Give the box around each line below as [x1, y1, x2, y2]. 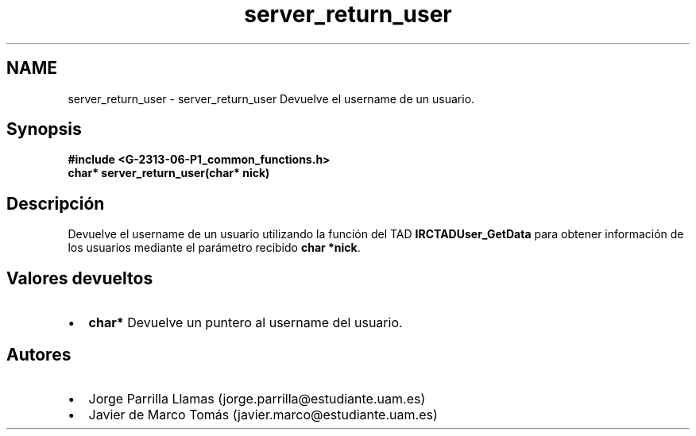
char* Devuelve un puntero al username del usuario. [88, 314, 403, 331]
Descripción [6, 193, 105, 214]
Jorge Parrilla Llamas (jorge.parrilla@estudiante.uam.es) [88, 390, 426, 407]
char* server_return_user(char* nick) [68, 166, 270, 180]
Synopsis [6, 119, 82, 140]
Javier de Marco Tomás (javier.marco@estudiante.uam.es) [88, 406, 438, 422]
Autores [6, 344, 72, 365]
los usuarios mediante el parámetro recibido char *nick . [68, 241, 361, 255]
